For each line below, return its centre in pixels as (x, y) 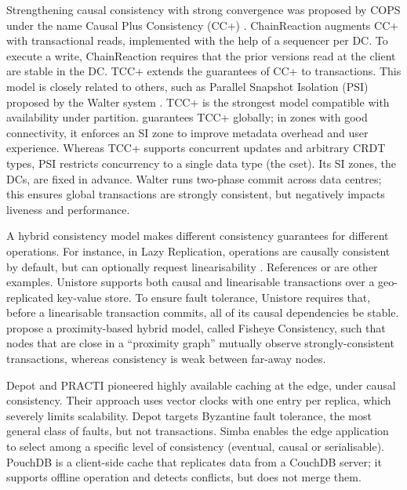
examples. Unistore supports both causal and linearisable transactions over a (191, 282)
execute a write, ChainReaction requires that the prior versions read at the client (201, 55)
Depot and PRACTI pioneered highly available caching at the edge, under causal (201, 385)
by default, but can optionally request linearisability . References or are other (192, 266)
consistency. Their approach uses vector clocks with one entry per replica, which (199, 400)
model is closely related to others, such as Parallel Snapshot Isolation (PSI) (187, 86)
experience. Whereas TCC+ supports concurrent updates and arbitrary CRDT (196, 148)
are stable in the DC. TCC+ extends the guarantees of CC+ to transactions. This (204, 71)
